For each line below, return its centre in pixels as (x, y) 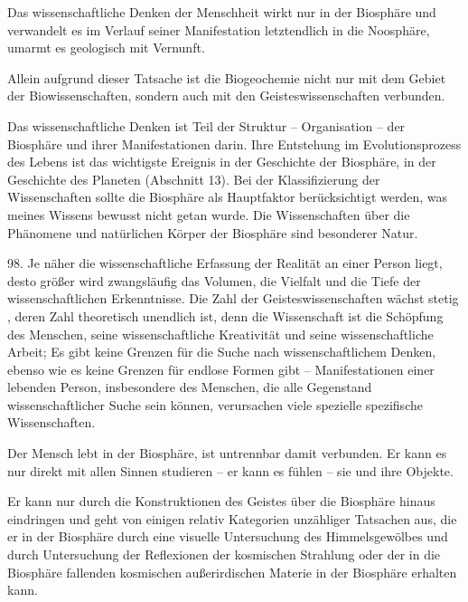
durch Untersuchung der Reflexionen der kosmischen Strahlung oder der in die (224, 554)
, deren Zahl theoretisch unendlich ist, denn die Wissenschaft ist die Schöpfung (225, 315)
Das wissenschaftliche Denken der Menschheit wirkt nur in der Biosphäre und (222, 12)
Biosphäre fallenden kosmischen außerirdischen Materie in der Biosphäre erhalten (232, 572)
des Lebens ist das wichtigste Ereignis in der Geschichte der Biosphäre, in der (222, 162)
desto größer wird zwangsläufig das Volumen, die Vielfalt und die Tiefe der (214, 280)
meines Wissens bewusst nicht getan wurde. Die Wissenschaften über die (209, 214)
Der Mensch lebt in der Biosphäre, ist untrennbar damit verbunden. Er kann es (227, 453)
